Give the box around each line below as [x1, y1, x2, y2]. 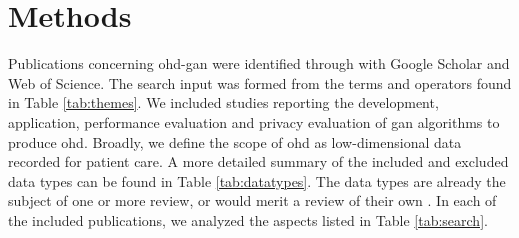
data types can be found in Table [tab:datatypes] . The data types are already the [8, 170, 506, 191]
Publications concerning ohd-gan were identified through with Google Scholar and [8, 53, 510, 74]
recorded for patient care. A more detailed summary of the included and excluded [8, 151, 509, 172]
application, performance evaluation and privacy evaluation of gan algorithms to [8, 111, 500, 132]
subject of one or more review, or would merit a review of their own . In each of [8, 190, 497, 211]
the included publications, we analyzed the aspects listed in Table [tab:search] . [8, 209, 488, 230]
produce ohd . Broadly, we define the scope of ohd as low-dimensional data [8, 131, 462, 152]
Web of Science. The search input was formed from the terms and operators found [8, 72, 512, 93]
